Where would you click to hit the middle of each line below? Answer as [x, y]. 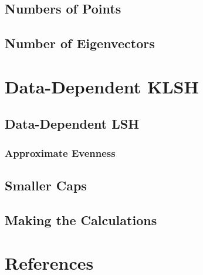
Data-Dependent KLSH [102, 86]
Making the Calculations [81, 219]
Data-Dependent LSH [72, 124]
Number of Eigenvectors [80, 43]
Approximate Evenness [60, 152]
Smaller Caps [46, 185]
